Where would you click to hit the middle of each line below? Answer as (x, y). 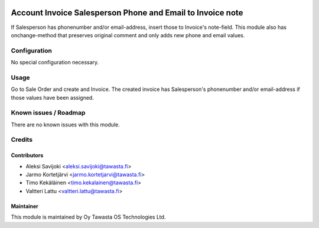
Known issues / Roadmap (48, 113)
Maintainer (25, 206)
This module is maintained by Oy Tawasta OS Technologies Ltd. (88, 217)
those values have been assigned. (52, 97)
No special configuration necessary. (55, 63)
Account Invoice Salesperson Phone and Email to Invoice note (127, 13)
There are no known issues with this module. (66, 125)
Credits (22, 140)
